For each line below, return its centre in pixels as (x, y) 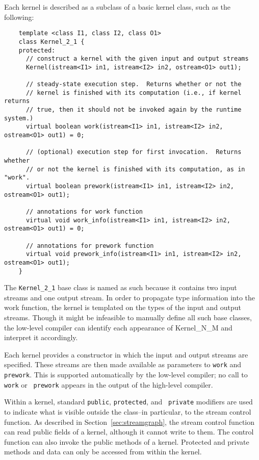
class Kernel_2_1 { (51, 42)
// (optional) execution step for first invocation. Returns (134, 152)
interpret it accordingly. (41, 337)
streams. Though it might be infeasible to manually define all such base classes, (128, 317)
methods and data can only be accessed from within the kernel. (103, 452)
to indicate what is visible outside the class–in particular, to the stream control (128, 412)
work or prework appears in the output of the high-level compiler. (109, 384)
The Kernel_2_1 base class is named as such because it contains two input (121, 287)
